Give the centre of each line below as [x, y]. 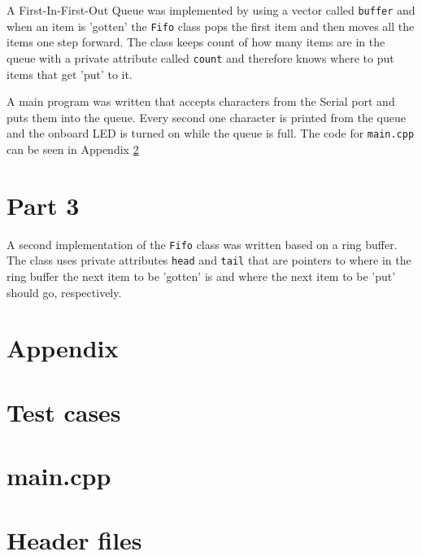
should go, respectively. [64, 292]
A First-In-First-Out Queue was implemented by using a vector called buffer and [211, 10]
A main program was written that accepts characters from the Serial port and [201, 101]
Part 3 [43, 205]
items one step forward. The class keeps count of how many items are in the [196, 42]
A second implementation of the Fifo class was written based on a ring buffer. [202, 244]
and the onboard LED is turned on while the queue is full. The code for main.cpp [211, 133]
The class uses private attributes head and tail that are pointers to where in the [209, 260]
